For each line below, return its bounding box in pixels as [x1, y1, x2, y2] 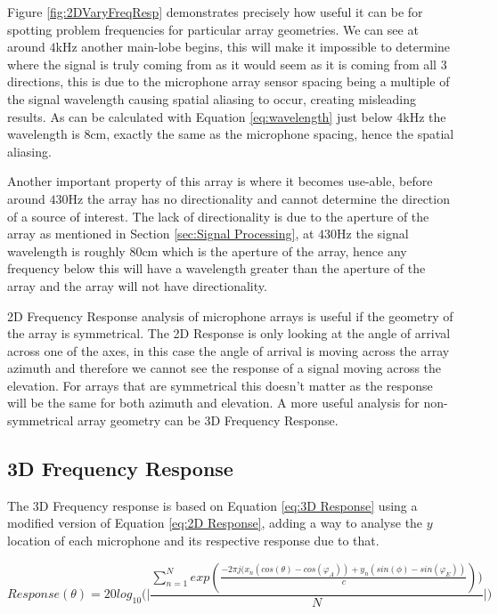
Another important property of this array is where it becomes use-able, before [7, 172, 433, 190]
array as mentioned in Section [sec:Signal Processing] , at [7, 224, 314, 243]
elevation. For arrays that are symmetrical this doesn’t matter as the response [7, 376, 433, 394]
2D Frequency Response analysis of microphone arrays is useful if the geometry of [7, 306, 453, 325]
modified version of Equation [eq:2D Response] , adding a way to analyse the [7, 513, 423, 532]
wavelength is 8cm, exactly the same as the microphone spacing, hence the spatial [7, 125, 454, 143]
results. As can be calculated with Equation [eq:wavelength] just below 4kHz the [7, 107, 446, 125]
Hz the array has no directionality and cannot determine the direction [68, 189, 450, 207]
